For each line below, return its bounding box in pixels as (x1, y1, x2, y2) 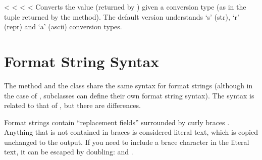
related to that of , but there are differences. (4, 100, 141, 111)
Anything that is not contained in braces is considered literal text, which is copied (4, 127, 258, 137)
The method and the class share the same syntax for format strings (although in (4, 80, 253, 90)
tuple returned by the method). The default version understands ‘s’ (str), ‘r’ (4, 11, 239, 22)
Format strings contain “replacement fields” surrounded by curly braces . (4, 117, 230, 127)
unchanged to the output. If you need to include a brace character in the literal (4, 136, 249, 147)
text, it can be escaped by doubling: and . (4, 146, 133, 157)
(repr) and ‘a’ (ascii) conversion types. (4, 21, 122, 32)
